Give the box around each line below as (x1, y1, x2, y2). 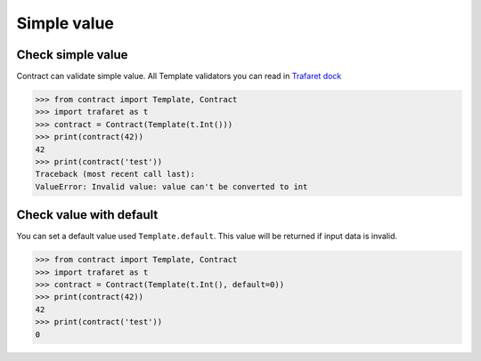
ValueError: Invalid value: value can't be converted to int (35, 181, 308, 191)
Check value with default (16, 207, 159, 222)
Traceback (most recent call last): (35, 169, 196, 180)
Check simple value (16, 47, 128, 62)
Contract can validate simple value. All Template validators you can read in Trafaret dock (16, 71, 342, 82)
